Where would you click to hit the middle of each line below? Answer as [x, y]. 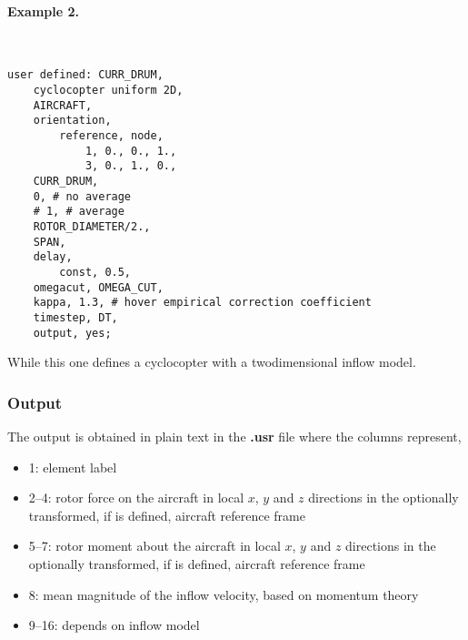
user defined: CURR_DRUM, [85, 75]
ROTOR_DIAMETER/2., [92, 226]
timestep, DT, [75, 317]
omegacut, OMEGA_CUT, [98, 287]
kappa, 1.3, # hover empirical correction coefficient [202, 303]
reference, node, [111, 136]
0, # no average [82, 196]
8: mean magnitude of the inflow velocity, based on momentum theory [224, 594]
